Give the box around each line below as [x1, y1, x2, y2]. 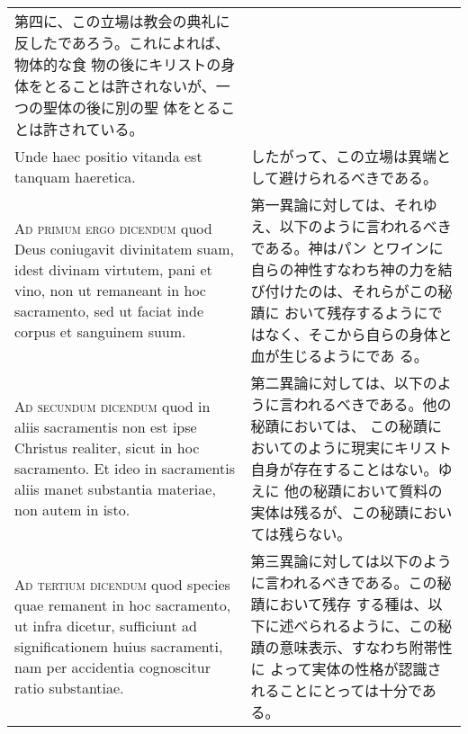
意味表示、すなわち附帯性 [279, 637, 453, 658]
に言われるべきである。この [250, 572, 437, 593]
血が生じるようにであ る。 [250, 345, 428, 366]
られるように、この [308, 615, 438, 636]
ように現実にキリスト [308, 437, 453, 458]
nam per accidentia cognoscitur [14, 657, 211, 677]
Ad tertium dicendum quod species [14, 574, 230, 595]
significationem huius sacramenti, [14, 636, 223, 657]
